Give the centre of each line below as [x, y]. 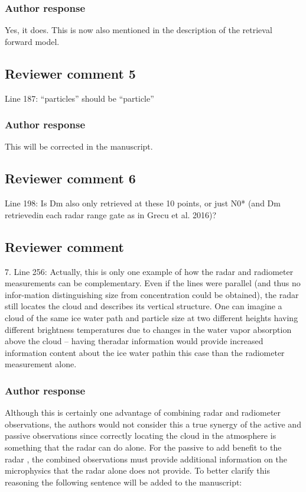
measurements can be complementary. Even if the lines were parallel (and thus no [153, 283]
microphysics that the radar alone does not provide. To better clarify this [137, 470]
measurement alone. [41, 364]
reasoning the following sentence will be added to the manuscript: [123, 482]
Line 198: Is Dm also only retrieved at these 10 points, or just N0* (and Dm [143, 203]
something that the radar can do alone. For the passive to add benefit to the [143, 447]
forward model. [32, 41]
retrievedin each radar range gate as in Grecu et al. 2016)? [111, 214]
